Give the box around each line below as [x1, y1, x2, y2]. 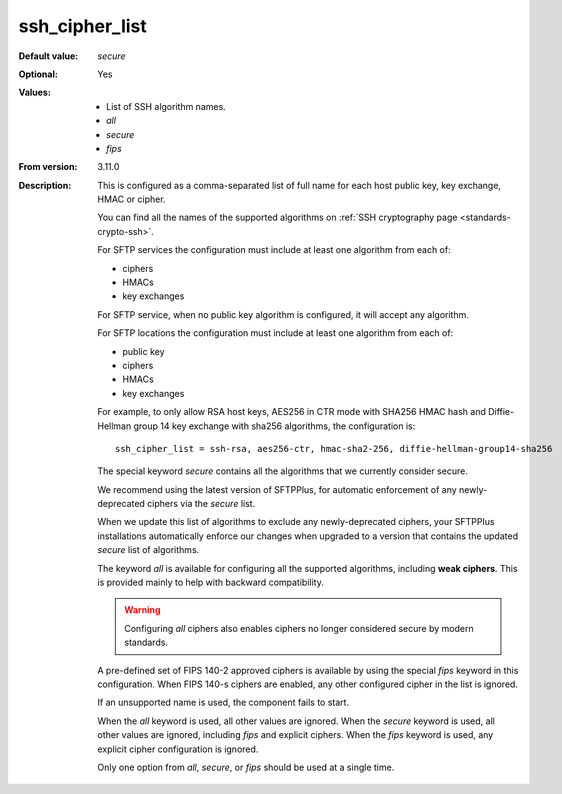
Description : [18, 179, 72, 191]
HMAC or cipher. [97, 193, 166, 205]
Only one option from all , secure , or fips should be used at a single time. [97, 761, 395, 773]
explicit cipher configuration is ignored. [97, 743, 259, 755]
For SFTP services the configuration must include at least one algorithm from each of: [97, 244, 451, 256]
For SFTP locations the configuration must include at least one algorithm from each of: [97, 327, 454, 339]
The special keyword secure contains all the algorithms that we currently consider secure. [97, 465, 469, 477]
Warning [124, 604, 161, 616]
